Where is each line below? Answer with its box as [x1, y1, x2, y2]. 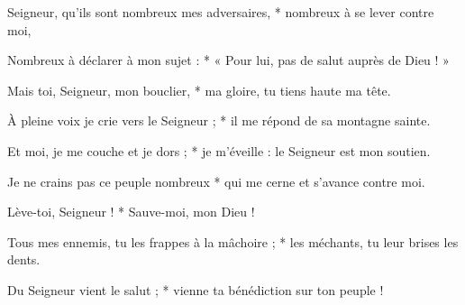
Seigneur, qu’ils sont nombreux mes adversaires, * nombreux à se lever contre [7, 3, 434, 21]
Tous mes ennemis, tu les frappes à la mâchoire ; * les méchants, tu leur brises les [7, 232, 459, 251]
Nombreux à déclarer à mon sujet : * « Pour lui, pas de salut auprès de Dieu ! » [7, 51, 450, 69]
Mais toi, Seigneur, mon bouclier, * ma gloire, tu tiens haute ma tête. [7, 80, 391, 99]
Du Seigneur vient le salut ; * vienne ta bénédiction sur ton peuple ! [7, 280, 384, 299]
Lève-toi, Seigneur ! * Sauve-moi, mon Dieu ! [7, 202, 255, 221]
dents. [7, 250, 41, 269]
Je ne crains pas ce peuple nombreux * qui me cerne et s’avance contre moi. [7, 171, 425, 190]
